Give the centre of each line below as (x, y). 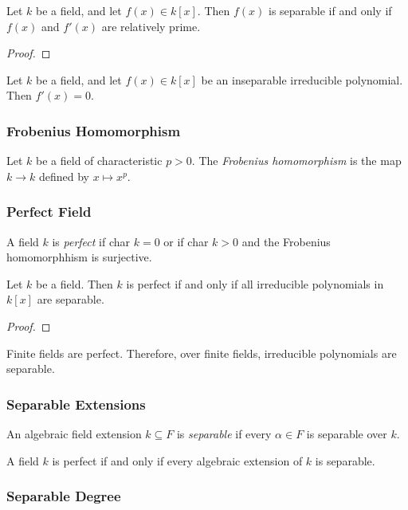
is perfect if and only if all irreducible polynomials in (255, 283)
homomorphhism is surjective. (79, 257)
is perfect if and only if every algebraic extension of (177, 460)
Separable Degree (64, 496)
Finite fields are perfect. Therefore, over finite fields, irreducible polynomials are (202, 353)
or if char (186, 241)
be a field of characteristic (99, 161)
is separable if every (224, 433)
